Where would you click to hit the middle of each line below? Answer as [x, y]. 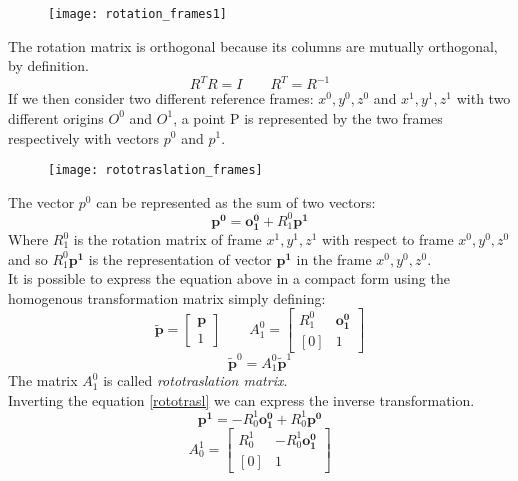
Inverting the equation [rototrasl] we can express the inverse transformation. [241, 399]
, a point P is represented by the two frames [308, 117]
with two [483, 98]
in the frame [334, 258]
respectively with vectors [84, 137]
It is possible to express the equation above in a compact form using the [229, 278]
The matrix [43, 380]
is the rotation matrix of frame [167, 239]
